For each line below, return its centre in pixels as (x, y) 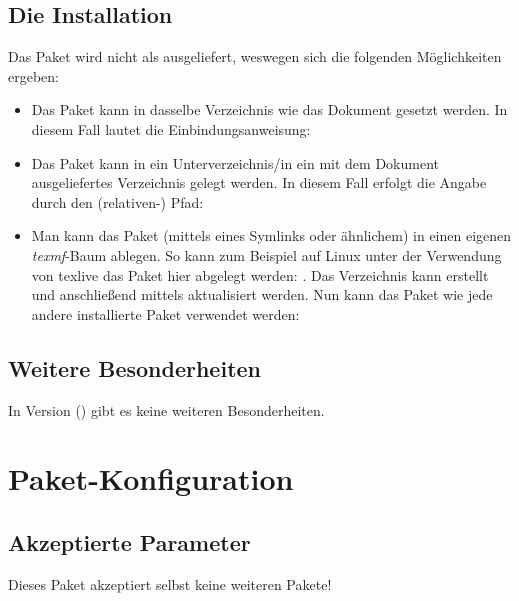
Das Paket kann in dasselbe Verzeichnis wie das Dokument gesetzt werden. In (269, 109)
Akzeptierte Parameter (129, 541)
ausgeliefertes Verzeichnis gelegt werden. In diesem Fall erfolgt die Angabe (259, 182)
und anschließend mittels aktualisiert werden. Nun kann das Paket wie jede (262, 294)
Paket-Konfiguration (151, 478)
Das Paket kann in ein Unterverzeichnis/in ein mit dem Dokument (235, 162)
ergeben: (33, 75)
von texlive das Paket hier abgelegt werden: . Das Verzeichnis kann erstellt (260, 274)
